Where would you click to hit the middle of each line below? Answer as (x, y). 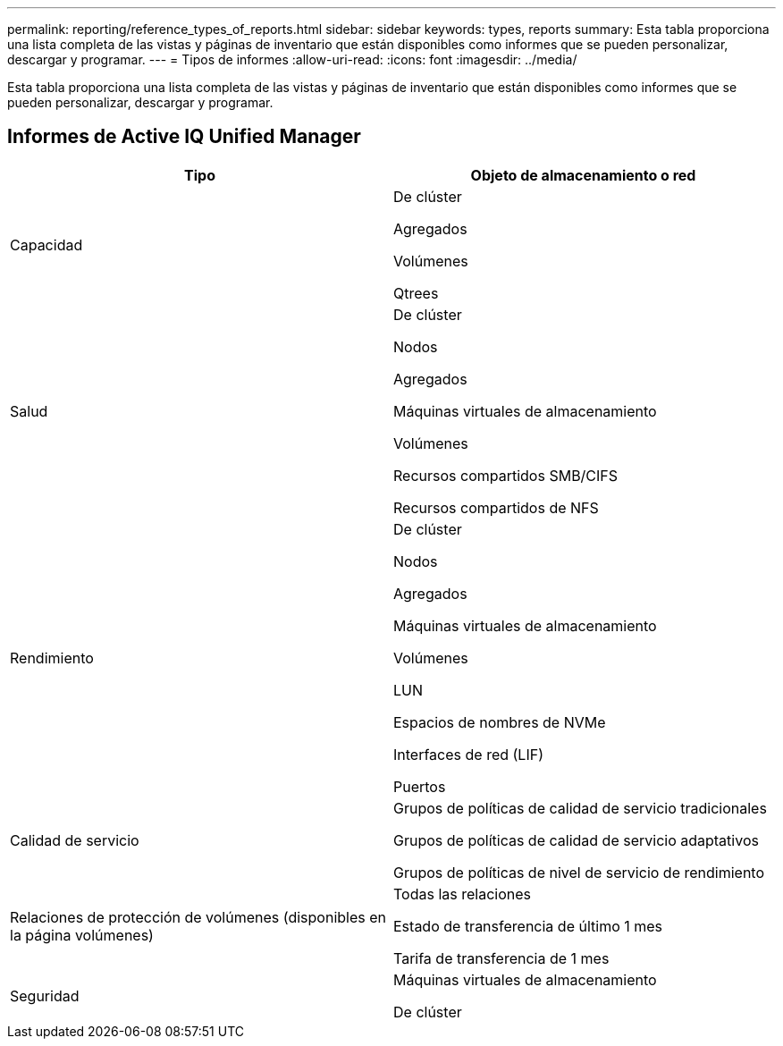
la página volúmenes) (82, 935)
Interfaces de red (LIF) (468, 754)
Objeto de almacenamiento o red (583, 175)
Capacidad (46, 245)
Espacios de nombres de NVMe (500, 722)
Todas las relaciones (462, 894)
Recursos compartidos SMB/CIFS (506, 475)
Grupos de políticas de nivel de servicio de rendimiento (579, 872)
